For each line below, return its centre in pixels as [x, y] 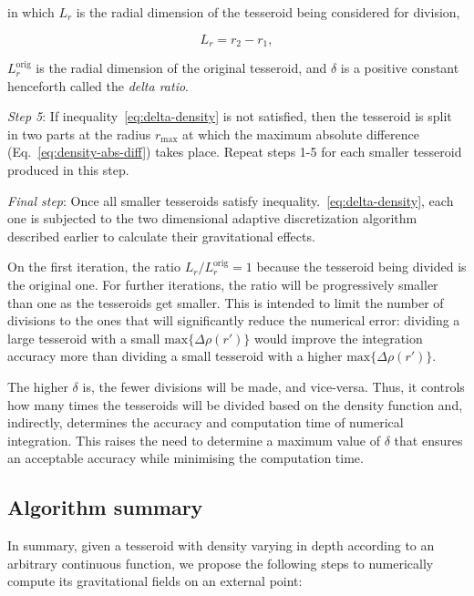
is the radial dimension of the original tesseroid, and [181, 68]
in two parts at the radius [79, 134]
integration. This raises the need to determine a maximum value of [194, 440]
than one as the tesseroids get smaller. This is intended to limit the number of [226, 302]
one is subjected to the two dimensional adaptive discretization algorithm [212, 218]
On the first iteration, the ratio [94, 267]
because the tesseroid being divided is [361, 267]
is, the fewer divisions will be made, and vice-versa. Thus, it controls [273, 386]
